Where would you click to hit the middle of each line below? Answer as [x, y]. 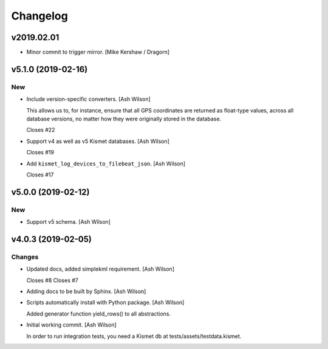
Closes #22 [41, 130]
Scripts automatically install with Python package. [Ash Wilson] [105, 302]
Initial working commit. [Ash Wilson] [71, 325]
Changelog [39, 16]
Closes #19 [40, 153]
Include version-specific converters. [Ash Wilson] [89, 99]
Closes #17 [40, 174]
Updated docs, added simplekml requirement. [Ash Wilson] [100, 269]
